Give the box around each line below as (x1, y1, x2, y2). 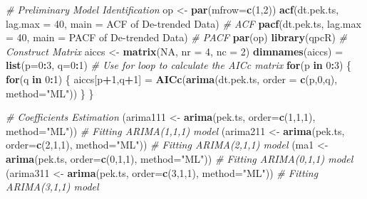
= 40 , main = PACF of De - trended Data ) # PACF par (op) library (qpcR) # (6, 30, 348, 45)
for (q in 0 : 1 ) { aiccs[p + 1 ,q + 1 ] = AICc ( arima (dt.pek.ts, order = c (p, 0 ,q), (6, 71, 338, 86)
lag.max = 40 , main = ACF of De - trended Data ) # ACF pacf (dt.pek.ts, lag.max (6, 16, 361, 31)
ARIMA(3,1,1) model (6, 179, 99, 194)
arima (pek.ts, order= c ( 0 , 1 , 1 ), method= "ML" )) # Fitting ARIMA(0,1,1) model (6, 151, 353, 166)
